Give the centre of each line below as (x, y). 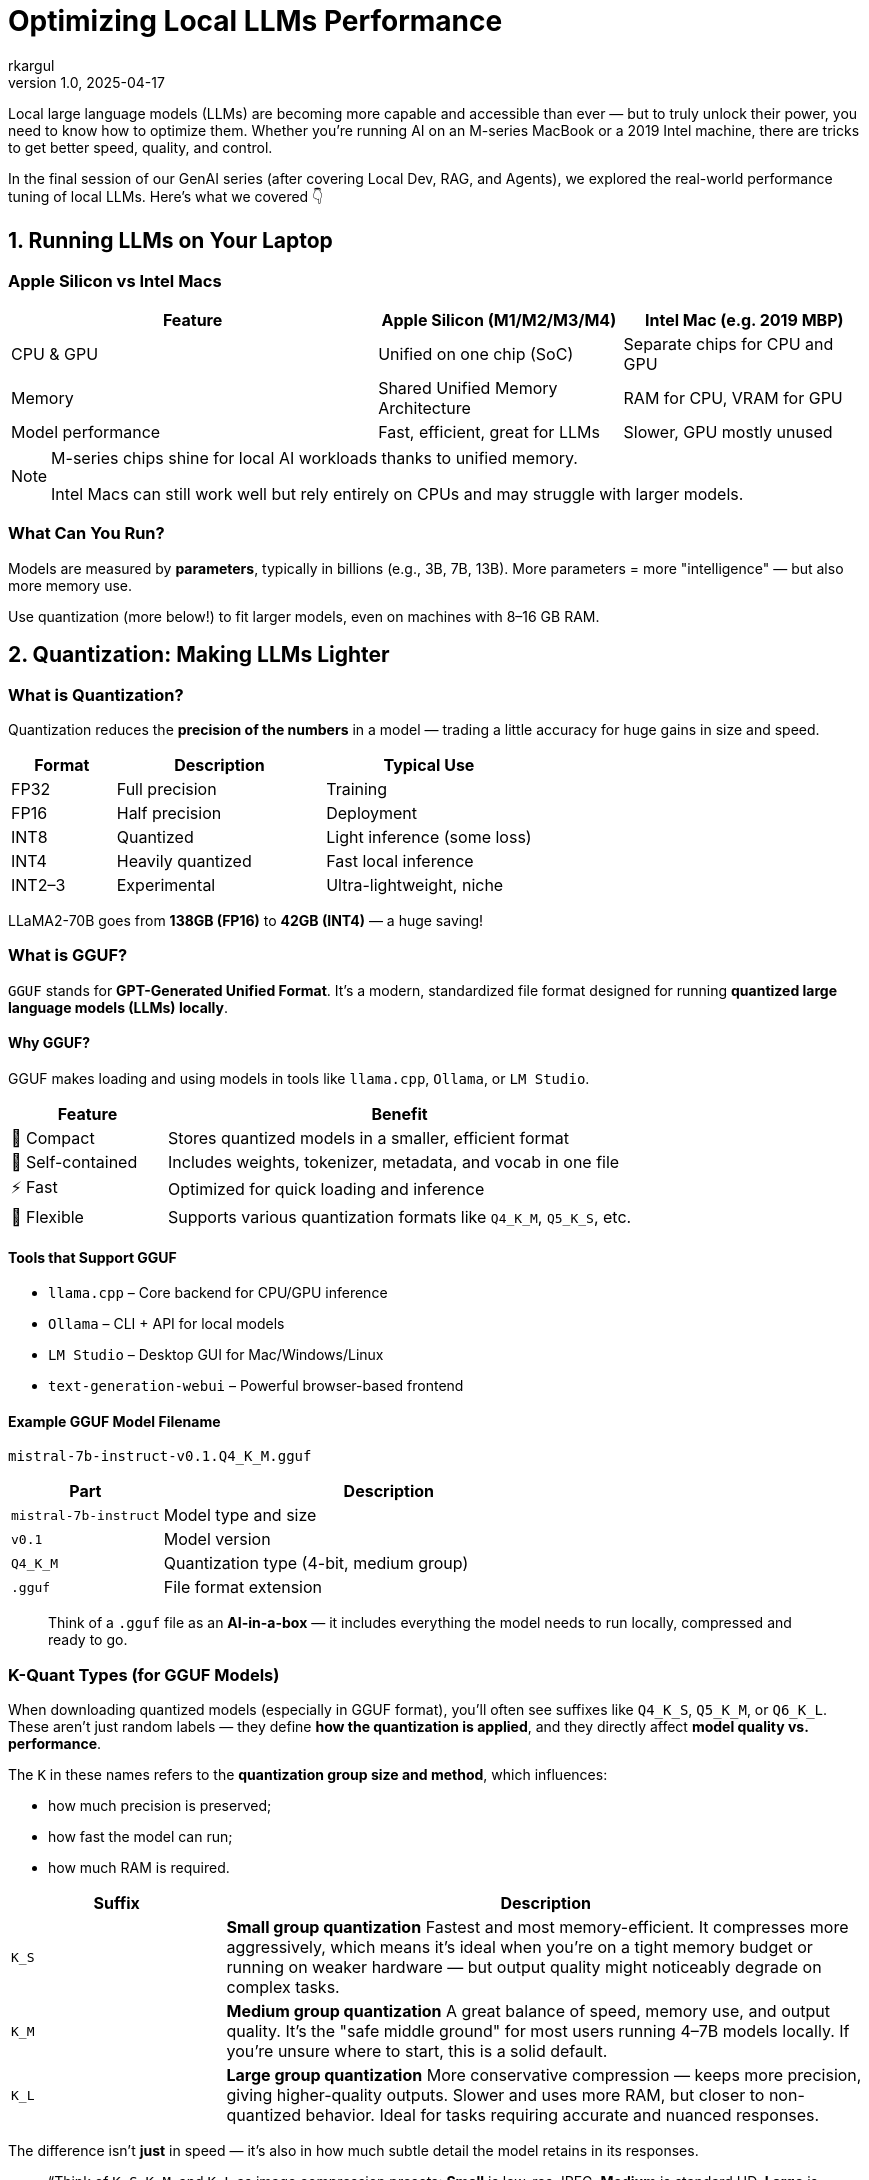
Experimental (166, 884)
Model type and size (240, 1515)
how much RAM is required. (139, 1868)
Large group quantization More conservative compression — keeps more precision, (544, 2075)
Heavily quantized (184, 860)
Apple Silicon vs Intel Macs (115, 280)
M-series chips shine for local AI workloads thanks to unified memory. (314, 457)
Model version (217, 1539)
